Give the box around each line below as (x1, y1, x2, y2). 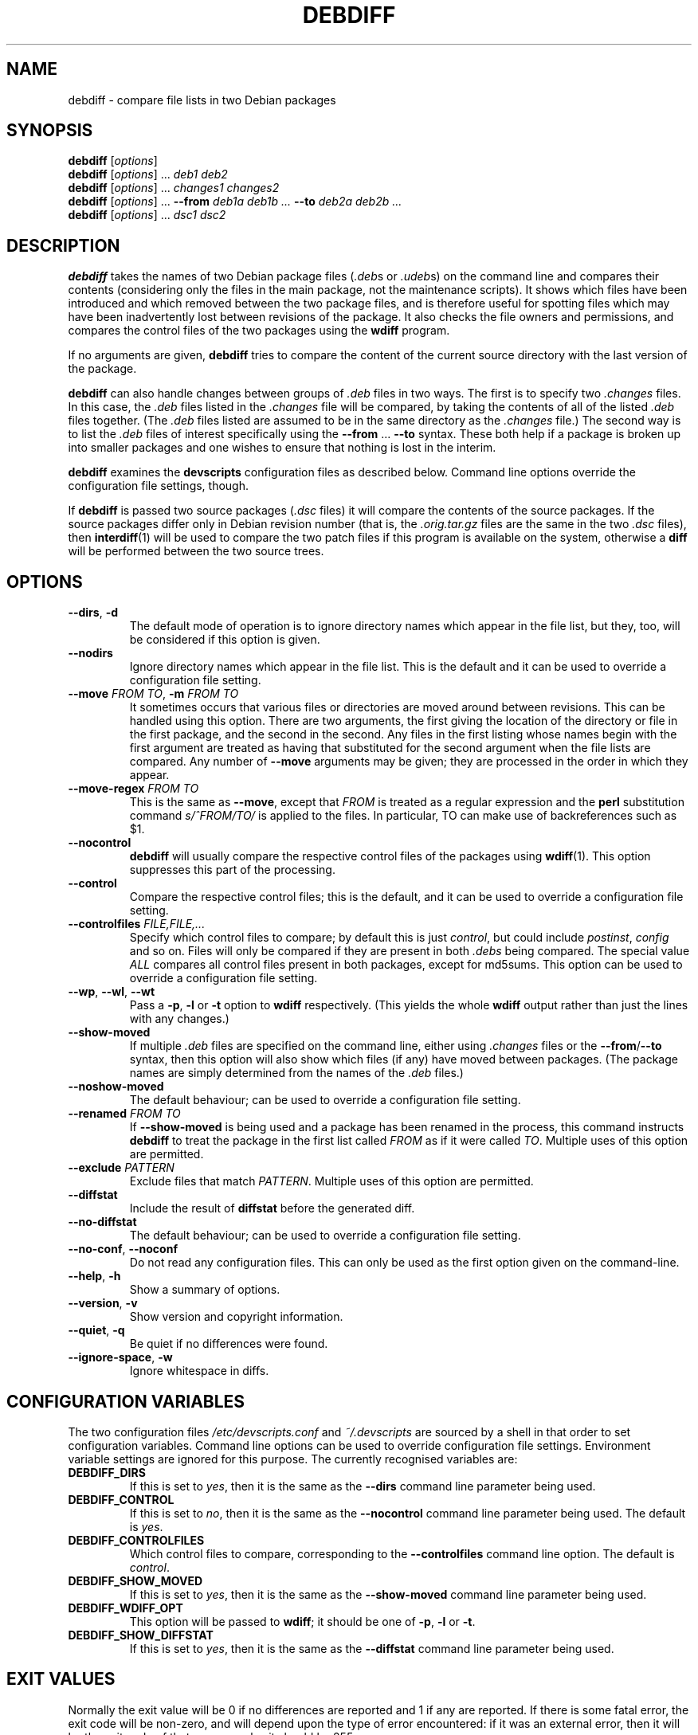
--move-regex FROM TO (68, 781, 199, 796)
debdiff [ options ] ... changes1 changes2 (68, 181, 280, 195)
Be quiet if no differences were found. (129, 1337, 328, 1351)
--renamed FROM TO (68, 1106, 181, 1121)
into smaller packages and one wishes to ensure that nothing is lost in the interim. (68, 441, 496, 455)
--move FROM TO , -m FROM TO (68, 687, 239, 701)
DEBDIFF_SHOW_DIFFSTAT (68, 1627, 214, 1642)
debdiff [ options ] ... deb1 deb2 (68, 167, 228, 182)
